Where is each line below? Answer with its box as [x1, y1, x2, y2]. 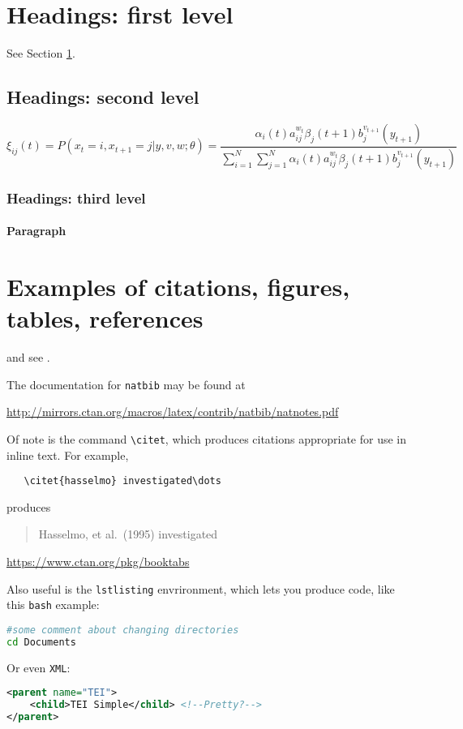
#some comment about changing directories [6, 624, 239, 636]
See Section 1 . [6, 45, 75, 62]
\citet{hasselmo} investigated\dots [24, 475, 221, 487]
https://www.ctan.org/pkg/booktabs [6, 553, 190, 570]
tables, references [6, 302, 204, 335]
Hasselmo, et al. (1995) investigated [38, 525, 218, 542]
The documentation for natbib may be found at [6, 375, 246, 392]
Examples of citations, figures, [6, 270, 350, 303]
